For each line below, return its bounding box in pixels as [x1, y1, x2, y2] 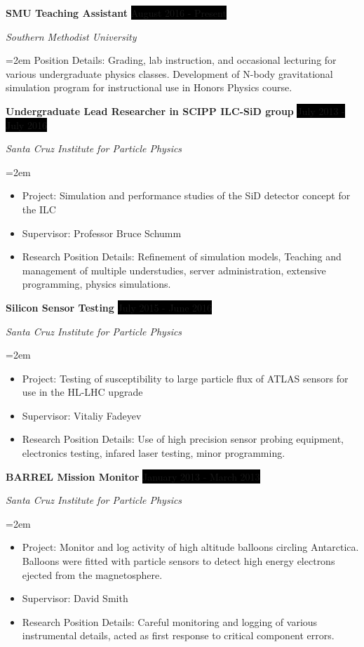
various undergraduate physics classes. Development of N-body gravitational [6, 66, 333, 81]
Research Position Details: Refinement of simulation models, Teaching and [22, 249, 342, 264]
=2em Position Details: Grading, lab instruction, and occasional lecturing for [6, 53, 337, 67]
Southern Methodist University [6, 29, 137, 44]
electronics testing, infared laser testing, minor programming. [22, 446, 285, 460]
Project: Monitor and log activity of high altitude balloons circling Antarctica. [22, 540, 359, 554]
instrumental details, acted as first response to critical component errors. [22, 628, 335, 643]
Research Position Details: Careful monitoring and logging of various [22, 614, 318, 629]
